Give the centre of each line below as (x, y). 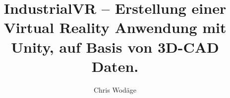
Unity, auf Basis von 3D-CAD (115, 47)
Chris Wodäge (115, 89)
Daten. (115, 66)
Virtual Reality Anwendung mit (115, 27)
